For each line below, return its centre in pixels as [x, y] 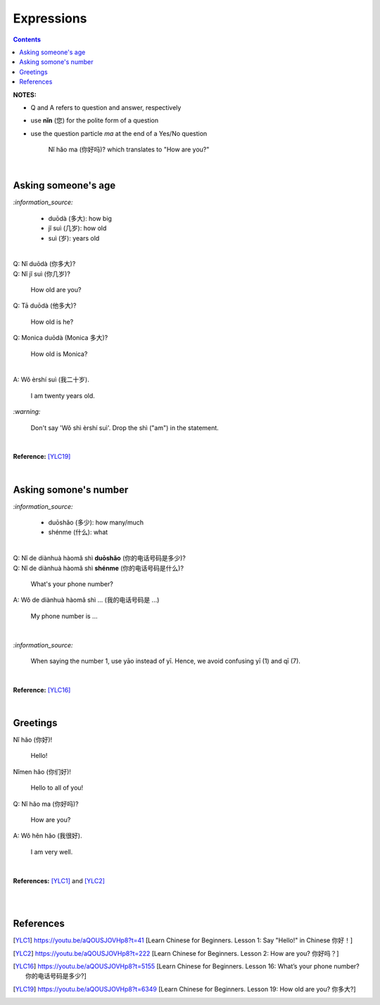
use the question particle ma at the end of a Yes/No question [119, 133]
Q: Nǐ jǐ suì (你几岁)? [42, 274]
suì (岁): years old [74, 238]
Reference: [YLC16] [42, 690]
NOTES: [25, 94]
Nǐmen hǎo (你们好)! [42, 771]
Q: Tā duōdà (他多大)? [45, 305]
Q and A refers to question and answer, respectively [106, 107]
